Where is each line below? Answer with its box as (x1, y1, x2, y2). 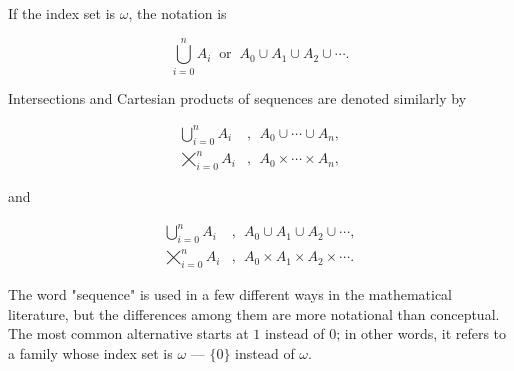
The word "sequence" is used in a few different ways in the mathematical (8, 284, 453, 305)
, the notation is (128, 3, 227, 23)
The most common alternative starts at (8, 323, 249, 344)
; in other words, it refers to (336, 323, 507, 344)
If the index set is (8, 3, 116, 23)
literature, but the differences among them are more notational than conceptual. (8, 303, 500, 324)
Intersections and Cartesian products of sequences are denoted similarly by (8, 87, 467, 108)
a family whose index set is (8, 343, 173, 363)
